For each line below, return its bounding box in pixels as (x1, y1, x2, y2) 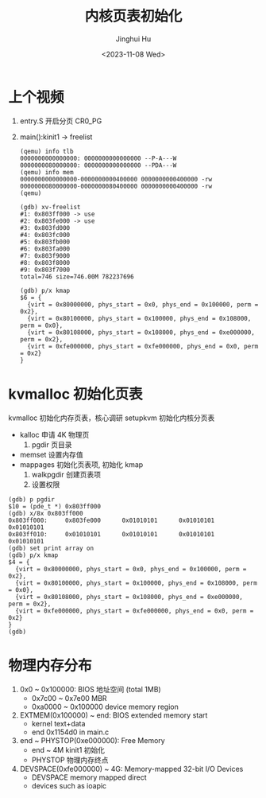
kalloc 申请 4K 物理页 (19, 430, 90, 439)
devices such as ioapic (31, 780, 107, 790)
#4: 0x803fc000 (19, 231, 71, 239)
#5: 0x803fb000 (19, 238, 71, 246)
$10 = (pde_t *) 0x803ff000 (8, 502, 102, 510)
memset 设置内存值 (19, 450, 83, 459)
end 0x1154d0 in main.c (31, 727, 110, 737)
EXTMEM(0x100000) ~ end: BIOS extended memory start (19, 710, 208, 720)
